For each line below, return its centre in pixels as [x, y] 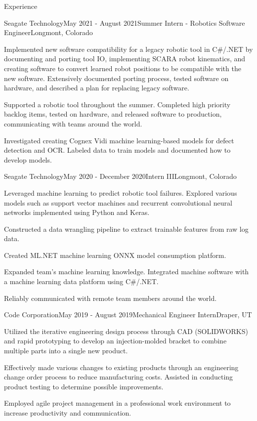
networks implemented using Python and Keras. [77, 212]
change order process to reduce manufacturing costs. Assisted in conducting [119, 377]
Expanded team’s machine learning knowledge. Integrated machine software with [127, 272]
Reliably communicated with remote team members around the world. [110, 298]
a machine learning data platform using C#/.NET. [81, 281]
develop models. [28, 159]
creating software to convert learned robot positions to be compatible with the [123, 68]
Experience [21, 6]
